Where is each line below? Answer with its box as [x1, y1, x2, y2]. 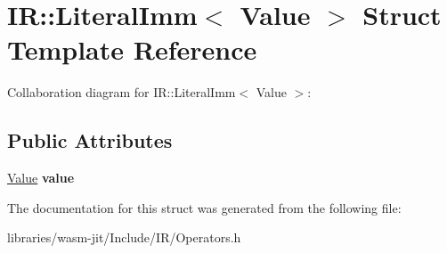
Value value [7, 168, 75, 187]
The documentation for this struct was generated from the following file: [7, 198, 402, 216]
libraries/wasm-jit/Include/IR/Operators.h [7, 228, 241, 247]
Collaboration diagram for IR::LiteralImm [7, 83, 236, 102]
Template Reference [7, 31, 257, 68]
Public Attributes [7, 126, 173, 154]
